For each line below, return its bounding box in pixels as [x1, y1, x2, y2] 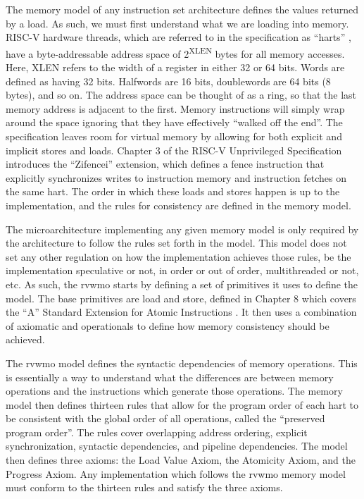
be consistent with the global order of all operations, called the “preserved [6, 411, 325, 426]
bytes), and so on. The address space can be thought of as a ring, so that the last [6, 87, 357, 102]
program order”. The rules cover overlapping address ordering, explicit [6, 424, 308, 439]
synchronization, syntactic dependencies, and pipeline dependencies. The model [6, 438, 348, 453]
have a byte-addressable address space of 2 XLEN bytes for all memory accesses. [6, 44, 345, 61]
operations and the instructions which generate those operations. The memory [6, 383, 343, 398]
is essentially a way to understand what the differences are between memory [6, 369, 334, 384]
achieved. [6, 332, 45, 347]
